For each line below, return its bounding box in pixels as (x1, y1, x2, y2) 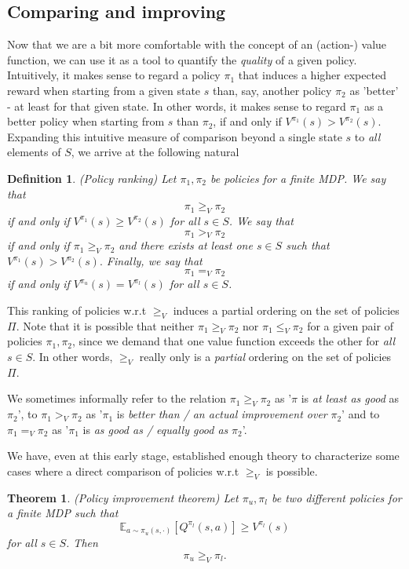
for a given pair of (307, 317, 393, 334)
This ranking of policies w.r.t (7, 301, 147, 318)
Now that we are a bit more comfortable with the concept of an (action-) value (7, 36, 387, 53)
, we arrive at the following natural (71, 144, 239, 160)
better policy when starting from (7, 113, 165, 129)
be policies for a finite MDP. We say (210, 170, 386, 186)
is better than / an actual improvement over (116, 406, 327, 422)
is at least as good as (301, 390, 399, 407)
